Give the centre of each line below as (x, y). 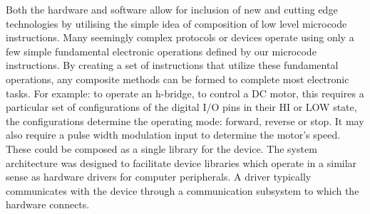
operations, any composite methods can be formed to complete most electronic (178, 79)
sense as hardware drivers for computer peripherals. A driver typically (159, 177)
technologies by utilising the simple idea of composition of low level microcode (176, 23)
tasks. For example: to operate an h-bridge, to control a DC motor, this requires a (185, 93)
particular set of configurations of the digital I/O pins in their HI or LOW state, (181, 107)
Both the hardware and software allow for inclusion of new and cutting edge (172, 9)
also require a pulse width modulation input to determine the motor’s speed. (173, 135)
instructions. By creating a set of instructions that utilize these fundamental (172, 65)
